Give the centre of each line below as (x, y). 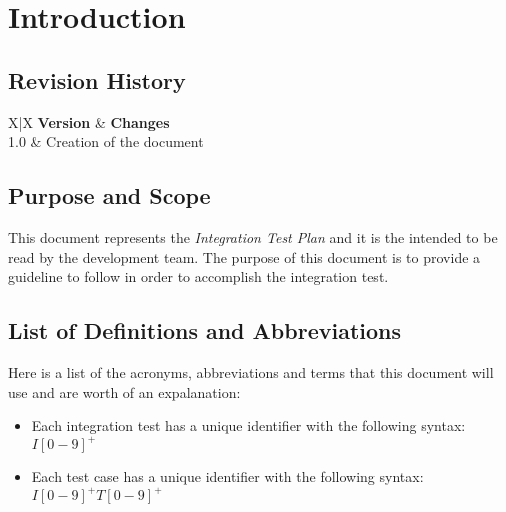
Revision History (97, 79)
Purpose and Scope (109, 195)
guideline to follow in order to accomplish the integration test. (198, 276)
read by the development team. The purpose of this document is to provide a (244, 256)
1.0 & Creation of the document (106, 141)
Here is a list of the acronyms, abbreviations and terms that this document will (251, 371)
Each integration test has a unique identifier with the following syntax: (248, 425)
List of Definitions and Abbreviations (204, 330)
